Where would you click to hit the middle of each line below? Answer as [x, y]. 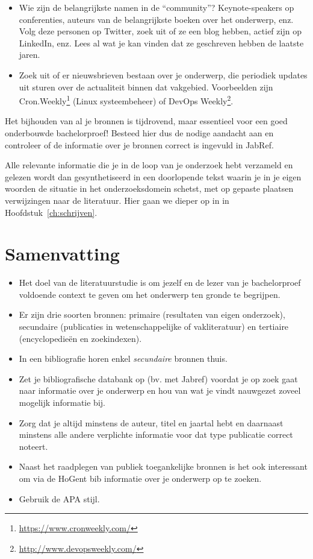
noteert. [33, 446]
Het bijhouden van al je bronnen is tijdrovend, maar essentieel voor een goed [146, 121]
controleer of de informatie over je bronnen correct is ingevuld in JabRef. [139, 144]
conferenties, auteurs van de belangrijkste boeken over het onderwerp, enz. [156, 19]
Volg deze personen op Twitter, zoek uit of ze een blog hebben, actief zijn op [160, 31]
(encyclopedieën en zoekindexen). [80, 338]
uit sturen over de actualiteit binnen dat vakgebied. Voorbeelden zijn [146, 87]
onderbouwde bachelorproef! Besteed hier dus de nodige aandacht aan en [139, 133]
